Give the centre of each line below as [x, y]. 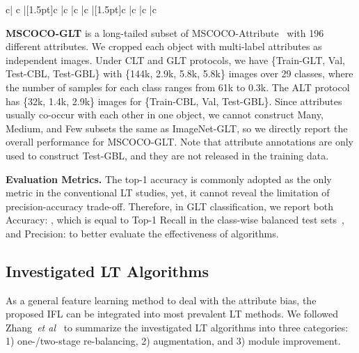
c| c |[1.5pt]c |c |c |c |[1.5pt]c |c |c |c [81, 9]
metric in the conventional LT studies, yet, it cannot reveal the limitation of [168, 193]
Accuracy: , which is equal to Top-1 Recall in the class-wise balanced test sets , [175, 220]
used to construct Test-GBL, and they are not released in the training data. [167, 155]
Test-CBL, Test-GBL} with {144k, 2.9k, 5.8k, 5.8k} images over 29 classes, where [179, 73]
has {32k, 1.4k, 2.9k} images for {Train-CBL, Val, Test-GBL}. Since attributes [174, 101]
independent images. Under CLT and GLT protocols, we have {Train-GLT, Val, [175, 60]
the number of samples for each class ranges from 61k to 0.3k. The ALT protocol [178, 87]
